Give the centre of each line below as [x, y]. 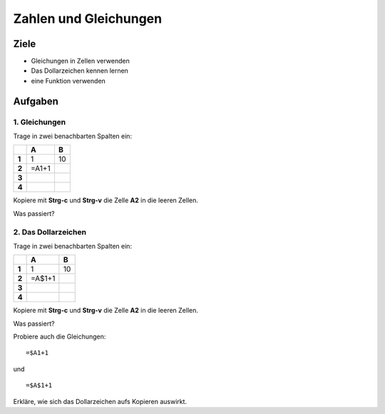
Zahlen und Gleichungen [88, 19]
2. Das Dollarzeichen [50, 232]
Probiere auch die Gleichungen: [60, 337]
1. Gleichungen [40, 122]
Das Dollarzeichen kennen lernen [79, 71]
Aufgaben [36, 101]
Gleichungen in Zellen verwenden [80, 61]
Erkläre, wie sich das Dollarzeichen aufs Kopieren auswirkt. [100, 401]
